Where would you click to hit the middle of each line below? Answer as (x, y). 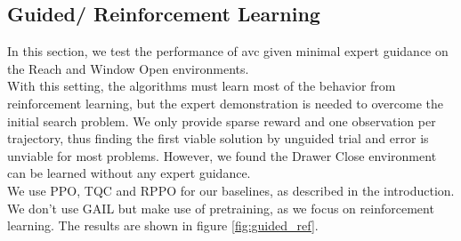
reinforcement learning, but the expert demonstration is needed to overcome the (225, 103)
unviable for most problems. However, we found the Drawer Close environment (222, 155)
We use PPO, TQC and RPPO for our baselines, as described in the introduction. (231, 190)
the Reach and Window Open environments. (128, 68)
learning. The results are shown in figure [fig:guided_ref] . (163, 225)
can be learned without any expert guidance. (129, 173)
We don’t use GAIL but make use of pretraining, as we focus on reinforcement (221, 208)
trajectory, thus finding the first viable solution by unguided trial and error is (218, 138)
